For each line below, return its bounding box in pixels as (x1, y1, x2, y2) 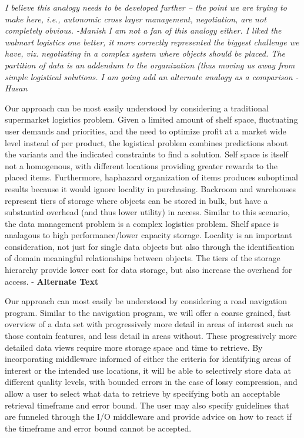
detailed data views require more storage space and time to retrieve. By (5, 341, 263, 353)
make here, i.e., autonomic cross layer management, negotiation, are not (5, 12, 266, 25)
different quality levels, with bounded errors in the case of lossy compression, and (5, 376, 298, 388)
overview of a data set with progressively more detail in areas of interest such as (5, 318, 293, 330)
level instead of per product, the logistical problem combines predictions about (5, 136, 288, 149)
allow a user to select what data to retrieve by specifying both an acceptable (5, 387, 280, 399)
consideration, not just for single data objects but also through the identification (5, 240, 295, 252)
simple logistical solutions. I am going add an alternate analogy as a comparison (5, 70, 293, 83)
